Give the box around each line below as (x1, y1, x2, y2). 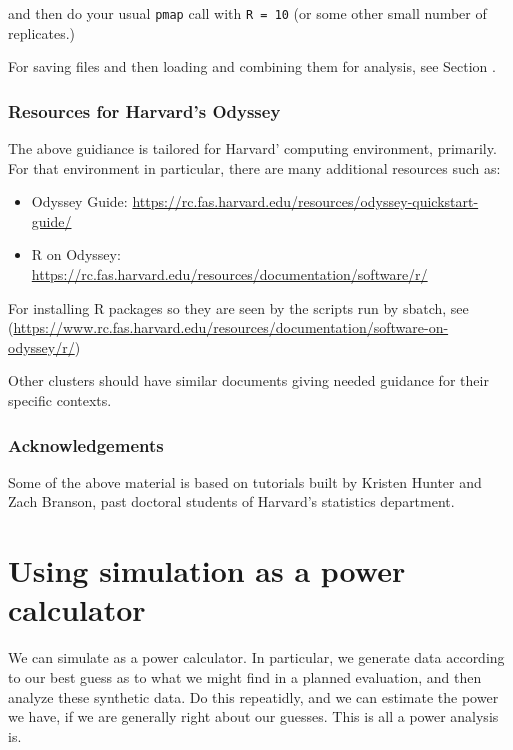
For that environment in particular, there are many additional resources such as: (8, 157, 501, 178)
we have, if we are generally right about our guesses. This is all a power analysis (8, 706, 499, 727)
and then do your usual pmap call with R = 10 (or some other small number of (8, 3, 487, 23)
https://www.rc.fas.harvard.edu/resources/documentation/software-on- (13, 317, 449, 338)
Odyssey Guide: (31, 191, 128, 212)
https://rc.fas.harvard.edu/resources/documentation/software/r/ (31, 264, 428, 285)
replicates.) (8, 22, 76, 43)
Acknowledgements (8, 432, 164, 457)
